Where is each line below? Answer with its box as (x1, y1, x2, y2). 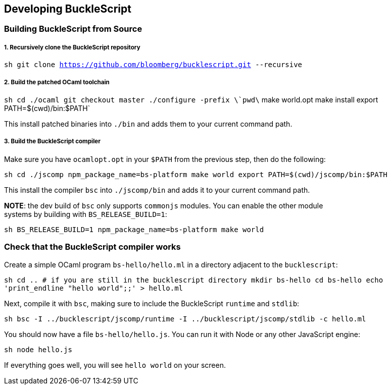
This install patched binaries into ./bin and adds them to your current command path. (4, 119, 292, 128)
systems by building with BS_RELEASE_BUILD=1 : (4, 209, 167, 218)
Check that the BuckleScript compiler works (4, 242, 181, 252)
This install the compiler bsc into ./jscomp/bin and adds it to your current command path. (4, 185, 310, 194)
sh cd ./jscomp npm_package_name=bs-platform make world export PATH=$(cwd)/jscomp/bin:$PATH (4, 170, 387, 179)
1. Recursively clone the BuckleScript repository (4, 43, 140, 51)
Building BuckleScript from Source (4, 24, 142, 34)
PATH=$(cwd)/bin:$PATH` (4, 103, 90, 113)
